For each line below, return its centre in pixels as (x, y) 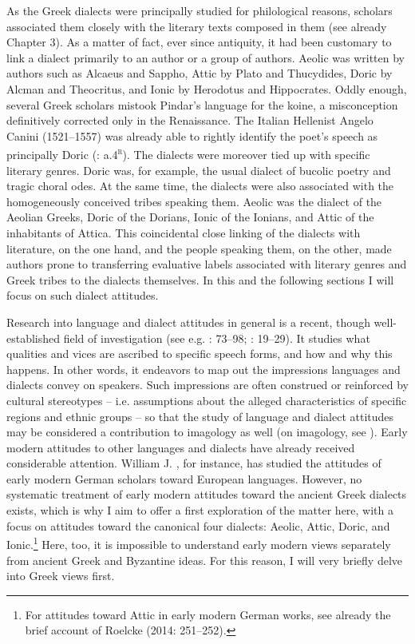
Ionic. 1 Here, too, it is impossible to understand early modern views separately (199, 543)
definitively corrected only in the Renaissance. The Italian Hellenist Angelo (190, 120)
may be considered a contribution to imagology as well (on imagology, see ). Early (207, 432)
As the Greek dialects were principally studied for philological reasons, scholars (200, 10)
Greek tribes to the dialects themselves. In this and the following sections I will (200, 279)
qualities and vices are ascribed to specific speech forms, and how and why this (200, 354)
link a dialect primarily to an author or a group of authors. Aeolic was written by (206, 57)
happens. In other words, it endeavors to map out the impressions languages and (204, 369)
